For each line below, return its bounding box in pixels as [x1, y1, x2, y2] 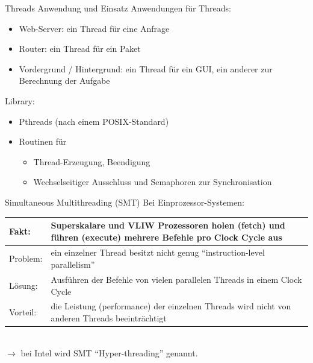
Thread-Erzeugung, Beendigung [33, 155, 150, 168]
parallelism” [51, 258, 95, 271]
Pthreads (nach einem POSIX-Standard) [19, 115, 169, 127]
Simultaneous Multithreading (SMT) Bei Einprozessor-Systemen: [5, 195, 244, 208]
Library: [5, 94, 35, 107]
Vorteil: [9, 306, 37, 318]
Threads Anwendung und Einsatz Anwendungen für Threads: [5, 2, 231, 14]
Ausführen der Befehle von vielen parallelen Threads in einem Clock [51, 273, 302, 285]
